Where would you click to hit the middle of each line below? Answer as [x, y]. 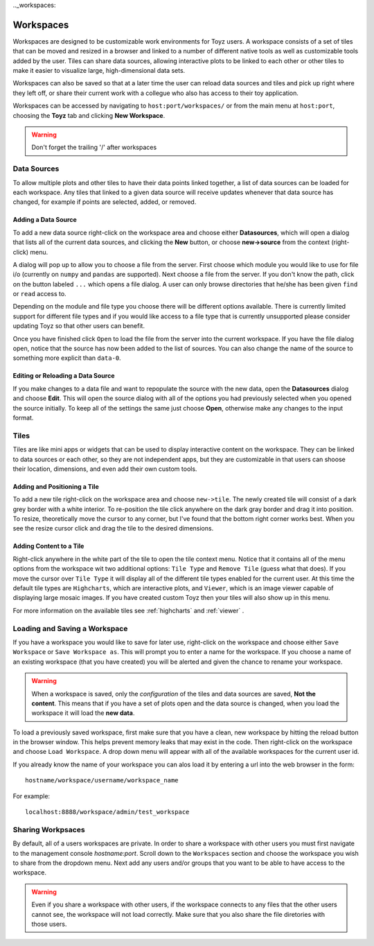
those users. [49, 924]
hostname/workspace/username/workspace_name [102, 781]
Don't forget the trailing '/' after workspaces [94, 147]
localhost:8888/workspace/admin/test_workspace [107, 812]
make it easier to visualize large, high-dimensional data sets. [99, 71]
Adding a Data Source [45, 220]
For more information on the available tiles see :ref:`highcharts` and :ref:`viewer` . [128, 610]
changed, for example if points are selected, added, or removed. [105, 202]
